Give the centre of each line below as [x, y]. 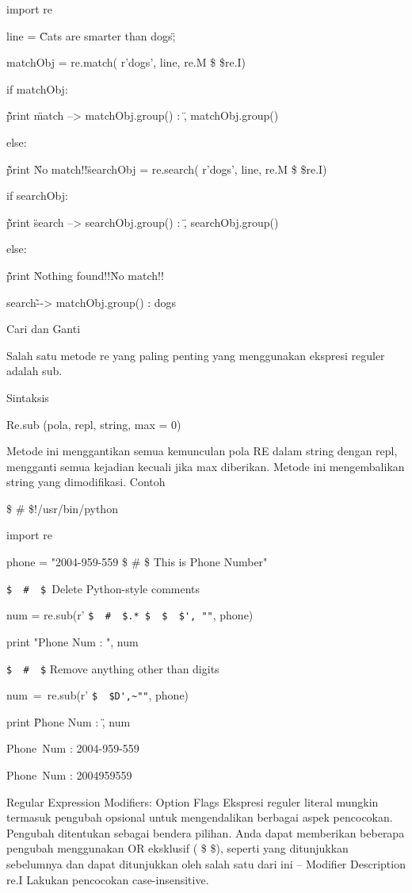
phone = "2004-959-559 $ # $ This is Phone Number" [137, 562]
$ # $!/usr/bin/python [62, 508]
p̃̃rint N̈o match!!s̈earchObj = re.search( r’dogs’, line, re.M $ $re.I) [167, 169]
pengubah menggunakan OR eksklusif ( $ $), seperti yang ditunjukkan [177, 848]
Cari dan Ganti [44, 329]
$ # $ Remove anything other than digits [113, 668]
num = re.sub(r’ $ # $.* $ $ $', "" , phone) [130, 615]
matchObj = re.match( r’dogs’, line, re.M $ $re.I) [126, 62]
